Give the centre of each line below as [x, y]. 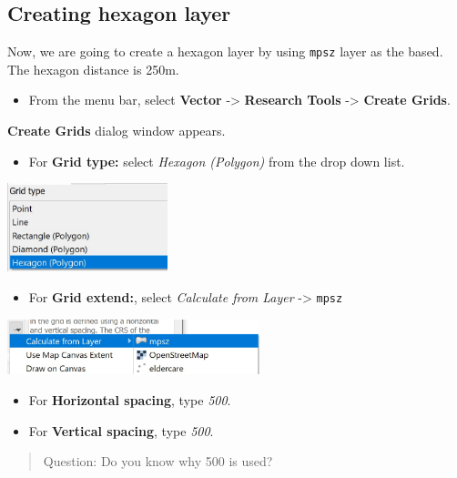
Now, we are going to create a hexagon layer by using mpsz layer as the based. [225, 51]
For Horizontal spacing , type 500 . [130, 399]
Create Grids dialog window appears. [117, 131]
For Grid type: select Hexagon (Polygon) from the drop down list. [217, 161]
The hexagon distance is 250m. [93, 69]
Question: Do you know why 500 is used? [158, 461]
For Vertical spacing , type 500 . [121, 430]
